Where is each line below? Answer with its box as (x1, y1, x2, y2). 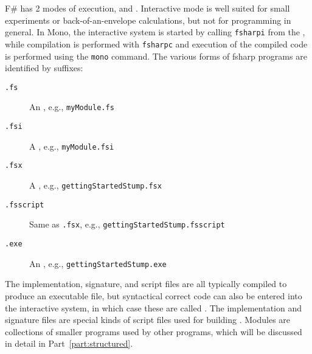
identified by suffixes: (5, 61, 83, 74)
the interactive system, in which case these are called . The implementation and (5, 301, 302, 314)
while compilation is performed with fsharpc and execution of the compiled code (5, 37, 308, 50)
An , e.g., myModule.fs (29, 100, 114, 113)
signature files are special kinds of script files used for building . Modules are (5, 313, 291, 326)
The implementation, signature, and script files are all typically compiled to (5, 277, 287, 290)
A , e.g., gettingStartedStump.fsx (29, 179, 162, 192)
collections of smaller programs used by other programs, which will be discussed (5, 325, 302, 338)
